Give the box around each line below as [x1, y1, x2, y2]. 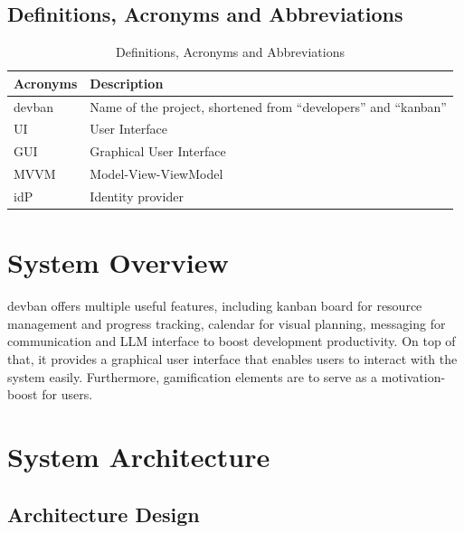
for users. [42, 385, 93, 404]
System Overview [7, 244, 229, 281]
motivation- [381, 367, 446, 386]
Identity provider [90, 187, 184, 206]
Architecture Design [7, 500, 200, 528]
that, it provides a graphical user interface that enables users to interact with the [7, 350, 458, 369]
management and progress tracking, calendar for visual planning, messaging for [7, 313, 446, 332]
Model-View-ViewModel [90, 164, 223, 183]
